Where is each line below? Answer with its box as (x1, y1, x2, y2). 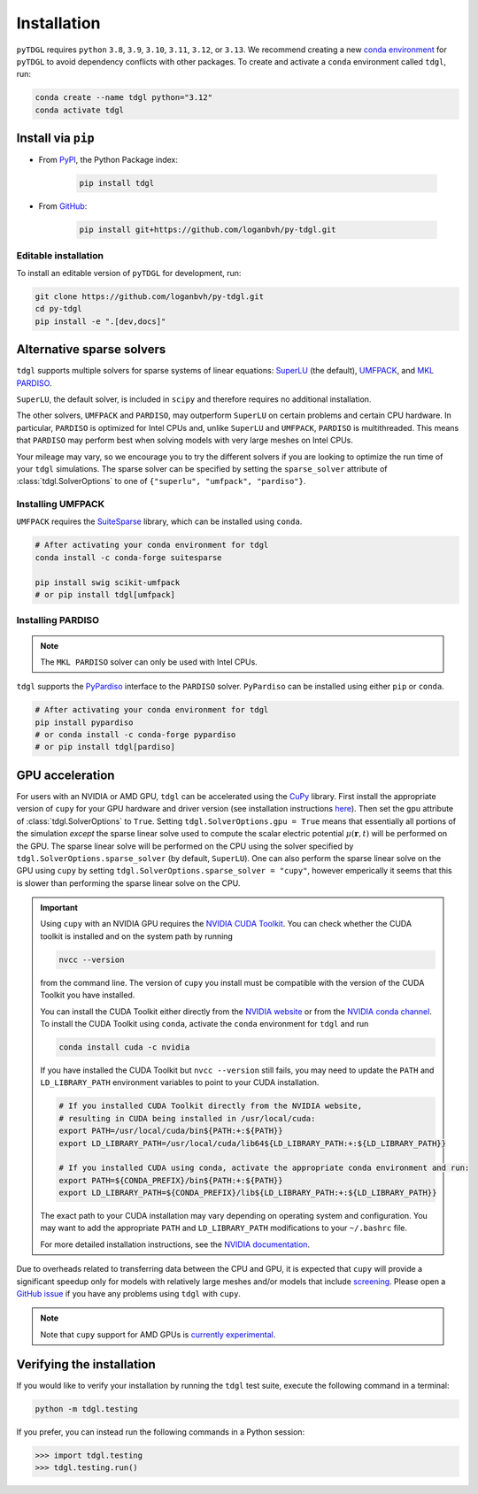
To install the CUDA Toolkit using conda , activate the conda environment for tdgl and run (40, 1019, 369, 1028)
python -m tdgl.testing (35, 1404, 139, 1413)
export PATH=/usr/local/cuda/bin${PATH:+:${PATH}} (58, 1126, 283, 1136)
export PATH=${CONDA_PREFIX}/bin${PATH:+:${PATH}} (58, 1175, 283, 1185)
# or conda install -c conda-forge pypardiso (35, 730, 236, 740)
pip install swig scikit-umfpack (35, 577, 181, 588)
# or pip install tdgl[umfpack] (35, 589, 176, 599)
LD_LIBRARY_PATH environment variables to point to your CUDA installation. (40, 1077, 320, 1088)
